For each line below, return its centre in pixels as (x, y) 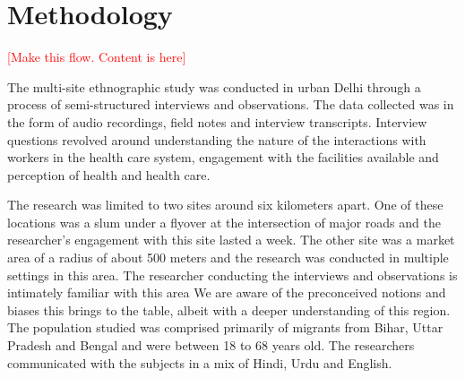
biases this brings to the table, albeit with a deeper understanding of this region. (229, 309)
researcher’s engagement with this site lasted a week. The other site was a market (231, 240)
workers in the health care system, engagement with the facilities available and (223, 157)
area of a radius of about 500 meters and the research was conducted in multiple (228, 258)
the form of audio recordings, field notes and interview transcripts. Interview (217, 121)
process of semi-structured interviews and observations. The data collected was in (231, 104)
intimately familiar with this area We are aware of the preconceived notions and (227, 292)
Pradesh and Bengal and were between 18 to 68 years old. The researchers (211, 345)
